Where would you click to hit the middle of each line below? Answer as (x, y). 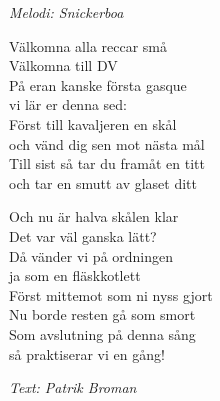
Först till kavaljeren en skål (93, 123)
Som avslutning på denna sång (102, 333)
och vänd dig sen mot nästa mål (107, 143)
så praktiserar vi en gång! (87, 353)
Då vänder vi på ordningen (91, 255)
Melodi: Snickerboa (66, 12)
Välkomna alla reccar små (88, 45)
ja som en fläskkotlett (75, 275)
